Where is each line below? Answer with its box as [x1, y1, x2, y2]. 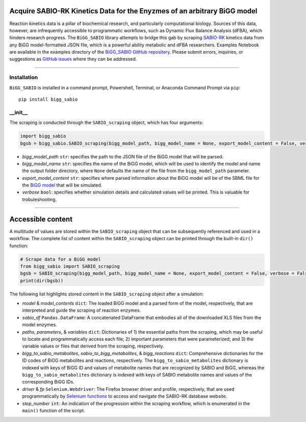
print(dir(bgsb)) [20, 277, 64, 284]
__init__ [9, 109, 28, 116]
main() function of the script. [22, 407, 85, 413]
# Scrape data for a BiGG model [20, 256, 101, 262]
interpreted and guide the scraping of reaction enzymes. [22, 307, 141, 314]
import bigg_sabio [20, 133, 66, 139]
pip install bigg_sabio [18, 97, 78, 102]
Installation [9, 74, 38, 81]
